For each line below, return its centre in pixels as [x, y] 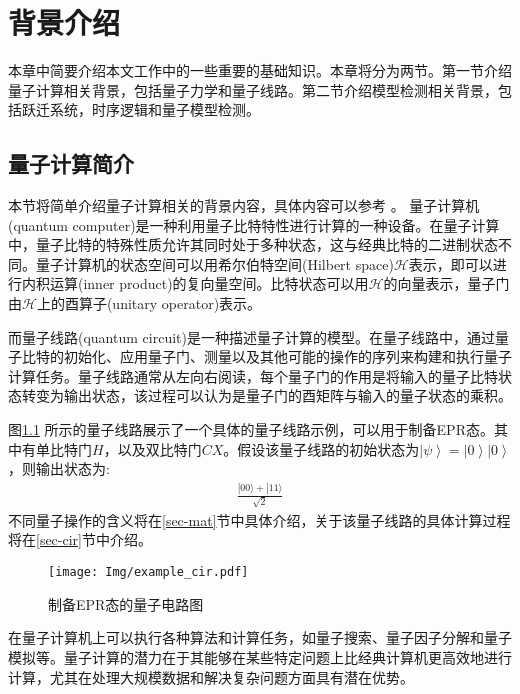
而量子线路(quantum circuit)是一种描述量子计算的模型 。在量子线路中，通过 [251, 336]
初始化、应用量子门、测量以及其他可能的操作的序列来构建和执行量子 [287, 356]
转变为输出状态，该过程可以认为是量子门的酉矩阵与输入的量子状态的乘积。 [266, 395]
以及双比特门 [159, 448]
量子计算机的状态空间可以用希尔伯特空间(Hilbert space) [214, 263]
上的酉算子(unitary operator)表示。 [149, 303]
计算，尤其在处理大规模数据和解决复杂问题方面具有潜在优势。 [211, 676]
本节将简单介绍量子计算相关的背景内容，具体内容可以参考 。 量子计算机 [244, 205]
